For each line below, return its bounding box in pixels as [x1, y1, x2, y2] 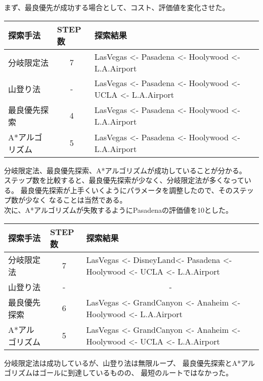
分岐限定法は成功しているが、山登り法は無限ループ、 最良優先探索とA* [4, 357, 241, 368]
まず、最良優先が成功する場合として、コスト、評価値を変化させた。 [4, 2, 230, 12]
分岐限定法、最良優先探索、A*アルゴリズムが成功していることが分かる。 [4, 165, 246, 175]
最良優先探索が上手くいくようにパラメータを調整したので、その [20, 184, 233, 195]
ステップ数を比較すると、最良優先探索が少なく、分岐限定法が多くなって [4, 175, 244, 185]
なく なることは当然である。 [32, 195, 127, 205]
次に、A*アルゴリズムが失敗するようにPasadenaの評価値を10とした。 [4, 204, 233, 215]
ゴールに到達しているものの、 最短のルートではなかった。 [39, 367, 233, 378]
